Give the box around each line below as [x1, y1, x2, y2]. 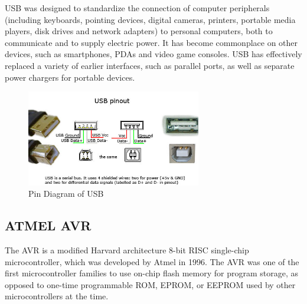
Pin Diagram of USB [28, 187, 104, 200]
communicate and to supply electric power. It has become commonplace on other [5, 36, 298, 48]
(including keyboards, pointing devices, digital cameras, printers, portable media [5, 13, 296, 25]
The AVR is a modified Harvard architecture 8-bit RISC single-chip [5, 244, 249, 256]
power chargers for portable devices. [5, 71, 135, 83]
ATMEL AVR [5, 216, 92, 234]
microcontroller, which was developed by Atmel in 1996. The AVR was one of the [5, 255, 299, 267]
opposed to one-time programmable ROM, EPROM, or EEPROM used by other [5, 278, 296, 290]
